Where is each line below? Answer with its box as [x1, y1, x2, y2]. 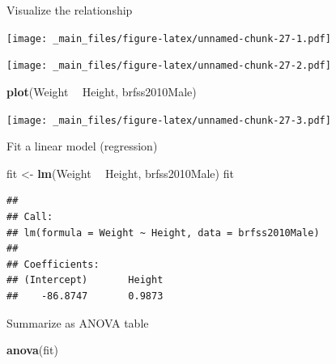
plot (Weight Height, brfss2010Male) [6, 83, 197, 99]
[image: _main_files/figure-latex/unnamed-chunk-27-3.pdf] [6, 114, 331, 126]
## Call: [6, 210, 53, 222]
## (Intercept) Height [6, 274, 164, 286]
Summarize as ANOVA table [6, 314, 149, 331]
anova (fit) [6, 341, 58, 358]
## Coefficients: [6, 258, 100, 270]
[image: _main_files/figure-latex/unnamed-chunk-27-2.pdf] [6, 60, 331, 72]
